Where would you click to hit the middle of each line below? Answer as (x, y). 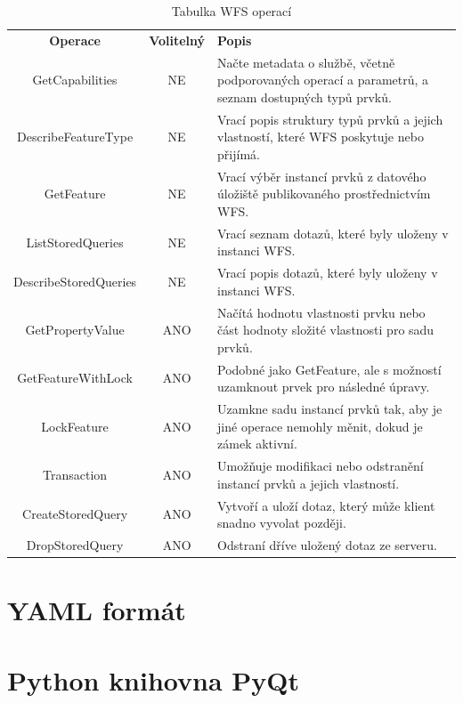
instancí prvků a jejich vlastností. (309, 483)
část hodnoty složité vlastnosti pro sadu (326, 330)
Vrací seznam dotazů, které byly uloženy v (333, 233)
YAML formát (97, 610)
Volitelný (177, 40)
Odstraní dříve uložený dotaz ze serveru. (327, 545)
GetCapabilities (75, 80)
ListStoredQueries (75, 242)
